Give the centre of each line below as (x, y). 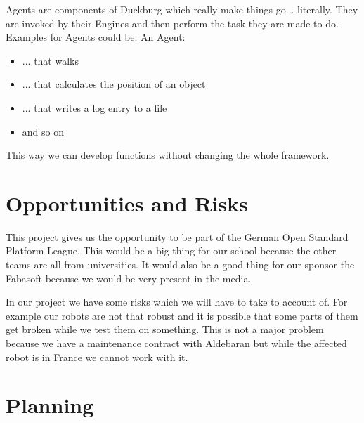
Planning (50, 405)
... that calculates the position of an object (114, 84)
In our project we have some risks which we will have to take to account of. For (177, 302)
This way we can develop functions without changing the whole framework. (168, 155)
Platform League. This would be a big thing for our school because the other (171, 250)
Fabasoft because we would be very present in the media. (129, 278)
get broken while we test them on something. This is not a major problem (165, 329)
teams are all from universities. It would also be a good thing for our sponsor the (180, 265)
